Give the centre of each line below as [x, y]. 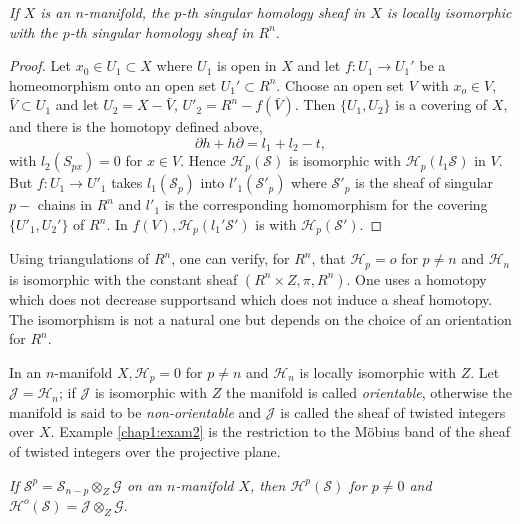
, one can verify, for [230, 258]
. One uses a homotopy [416, 278]
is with [276, 224]
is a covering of [441, 104]
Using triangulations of [79, 258]
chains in [64, 204]
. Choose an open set [340, 84]
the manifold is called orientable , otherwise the [369, 392]
